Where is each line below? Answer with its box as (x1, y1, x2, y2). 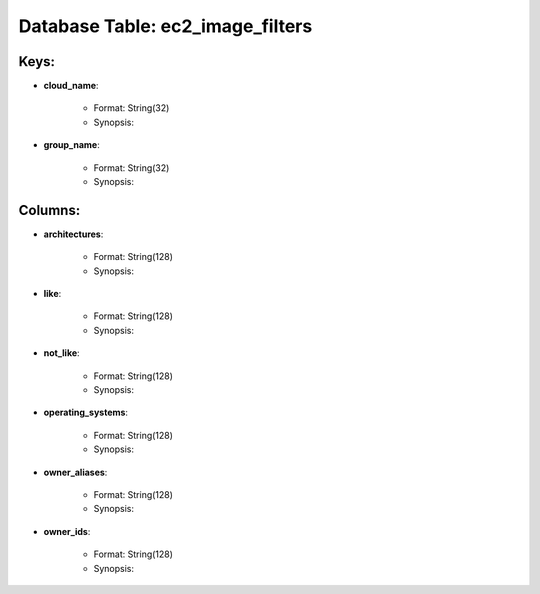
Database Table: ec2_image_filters (18, 15, 313, 37)
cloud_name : (43, 80, 99, 92)
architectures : (43, 228, 104, 240)
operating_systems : (43, 406, 129, 419)
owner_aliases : (43, 466, 108, 478)
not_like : (43, 347, 80, 359)
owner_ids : (43, 525, 91, 537)
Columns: (18, 201, 81, 219)
